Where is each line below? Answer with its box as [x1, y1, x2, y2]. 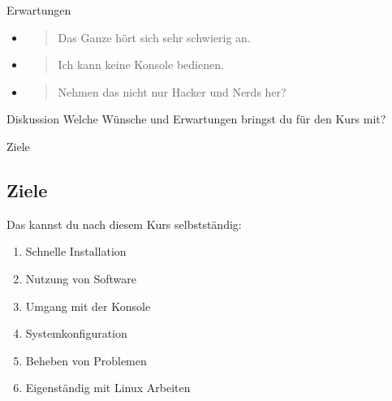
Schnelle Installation [25, 243, 127, 260]
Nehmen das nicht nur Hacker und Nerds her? [58, 83, 286, 100]
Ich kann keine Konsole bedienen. [58, 56, 224, 73]
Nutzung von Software [25, 269, 136, 287]
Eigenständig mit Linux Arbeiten [25, 379, 191, 396]
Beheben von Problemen [25, 351, 147, 369]
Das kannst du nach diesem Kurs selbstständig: [6, 215, 242, 232]
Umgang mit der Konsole [25, 297, 151, 314]
